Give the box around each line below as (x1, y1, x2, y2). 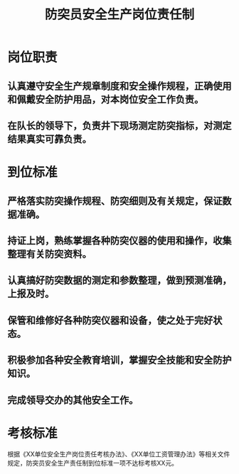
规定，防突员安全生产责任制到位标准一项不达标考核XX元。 (7, 459, 179, 468)
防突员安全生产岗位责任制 (44, 6, 194, 23)
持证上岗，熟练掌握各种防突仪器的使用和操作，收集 (7, 235, 232, 247)
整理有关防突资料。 (7, 247, 92, 260)
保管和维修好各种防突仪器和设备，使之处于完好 (7, 314, 213, 326)
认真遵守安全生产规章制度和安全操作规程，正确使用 (7, 80, 232, 92)
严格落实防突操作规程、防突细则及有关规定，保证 (7, 195, 223, 207)
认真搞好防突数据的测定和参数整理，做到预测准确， (7, 274, 232, 287)
